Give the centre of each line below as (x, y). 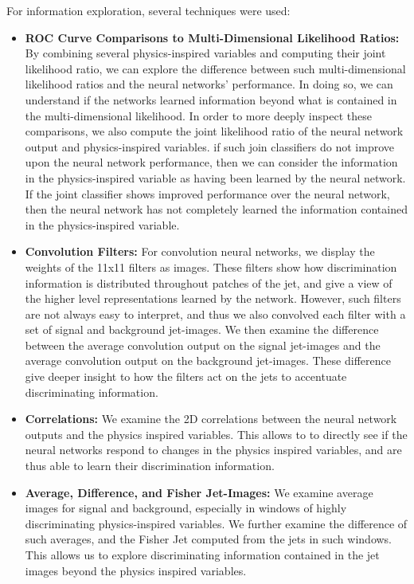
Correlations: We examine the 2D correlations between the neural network (211, 419)
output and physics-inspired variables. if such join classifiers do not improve (209, 146)
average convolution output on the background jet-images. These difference (208, 361)
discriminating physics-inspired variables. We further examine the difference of (216, 523)
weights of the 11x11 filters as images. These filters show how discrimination (211, 267)
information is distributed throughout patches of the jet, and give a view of (209, 282)
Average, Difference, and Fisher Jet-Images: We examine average (199, 492)
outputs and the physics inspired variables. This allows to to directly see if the (216, 434)
